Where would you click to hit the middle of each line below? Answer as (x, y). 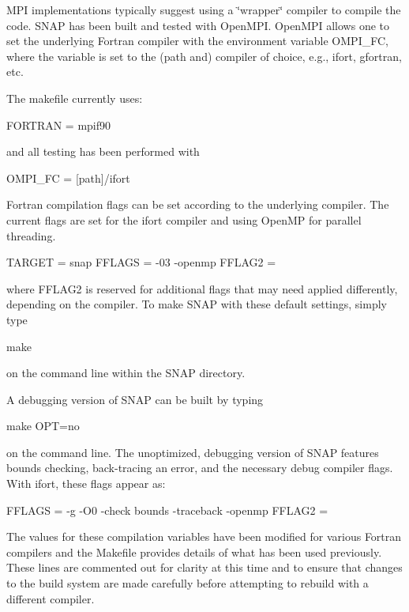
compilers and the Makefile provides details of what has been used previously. (194, 552)
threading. (31, 235)
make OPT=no (43, 426)
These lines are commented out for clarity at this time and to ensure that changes (204, 567)
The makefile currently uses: (75, 98)
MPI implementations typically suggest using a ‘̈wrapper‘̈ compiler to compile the (204, 9)
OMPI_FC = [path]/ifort (68, 178)
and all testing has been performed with (103, 151)
